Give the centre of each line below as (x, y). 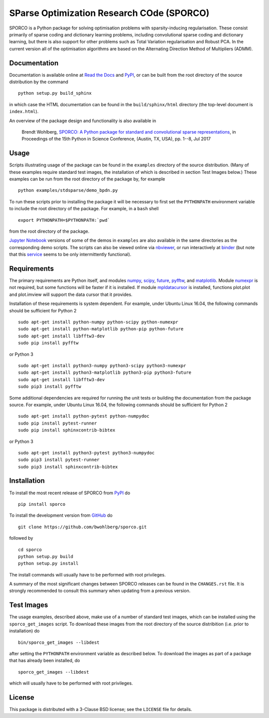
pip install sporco (42, 504)
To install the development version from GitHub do (61, 515)
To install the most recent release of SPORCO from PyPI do (70, 493)
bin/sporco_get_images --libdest (59, 642)
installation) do (24, 631)
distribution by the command (39, 82)
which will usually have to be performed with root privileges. (71, 683)
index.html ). (24, 112)
